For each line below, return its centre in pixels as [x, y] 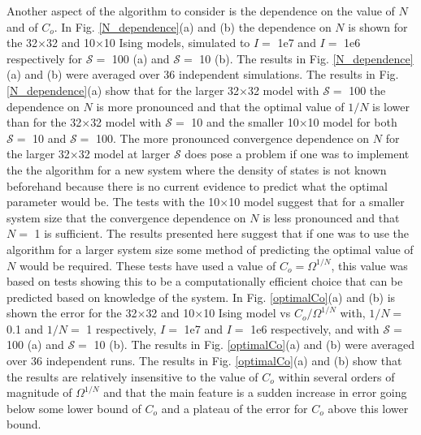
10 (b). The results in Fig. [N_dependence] [306, 58]
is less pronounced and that [331, 217]
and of [22, 26]
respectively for [45, 58]
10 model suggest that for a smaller [317, 202]
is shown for [378, 26]
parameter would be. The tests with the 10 [113, 202]
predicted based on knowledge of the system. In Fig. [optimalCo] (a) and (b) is [201, 297]
